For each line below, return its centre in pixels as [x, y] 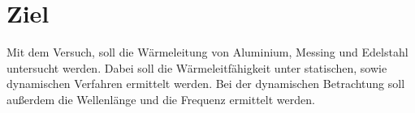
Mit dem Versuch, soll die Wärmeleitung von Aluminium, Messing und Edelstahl [207, 52]
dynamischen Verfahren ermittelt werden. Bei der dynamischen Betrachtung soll [206, 84]
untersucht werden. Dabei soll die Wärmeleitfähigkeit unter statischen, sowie [197, 67]
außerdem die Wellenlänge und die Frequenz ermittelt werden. [161, 99]
